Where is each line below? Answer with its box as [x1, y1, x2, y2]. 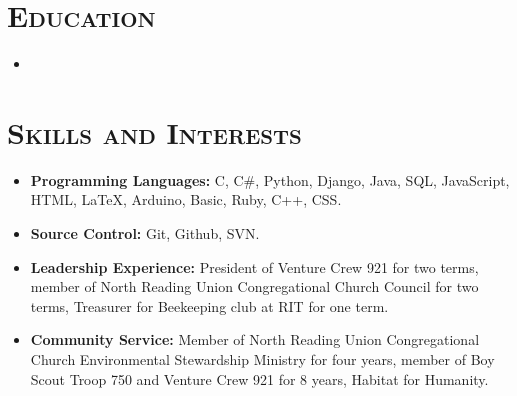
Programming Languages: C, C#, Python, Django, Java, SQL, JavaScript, [30, 169, 510, 190]
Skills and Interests [7, 111, 302, 152]
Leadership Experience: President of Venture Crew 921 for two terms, [30, 256, 479, 277]
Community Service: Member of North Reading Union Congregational [30, 329, 480, 350]
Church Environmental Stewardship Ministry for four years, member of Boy [30, 349, 495, 369]
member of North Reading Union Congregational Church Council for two [30, 276, 479, 297]
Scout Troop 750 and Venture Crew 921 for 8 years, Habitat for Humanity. [30, 368, 489, 389]
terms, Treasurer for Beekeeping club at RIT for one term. [30, 295, 389, 316]
